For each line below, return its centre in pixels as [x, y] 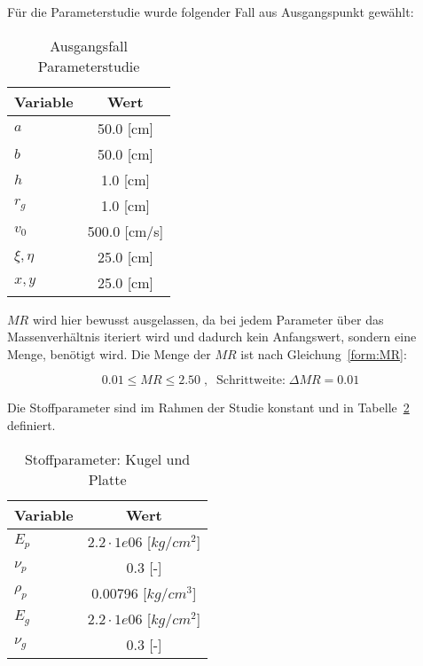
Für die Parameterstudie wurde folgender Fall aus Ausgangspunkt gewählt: [211, 12]
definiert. [31, 424]
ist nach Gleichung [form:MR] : [324, 353]
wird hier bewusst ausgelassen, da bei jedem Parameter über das [208, 319]
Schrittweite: [251, 381]
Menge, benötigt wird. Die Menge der [109, 353]
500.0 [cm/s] [125, 231]
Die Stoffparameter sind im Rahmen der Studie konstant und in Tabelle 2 [208, 407]
